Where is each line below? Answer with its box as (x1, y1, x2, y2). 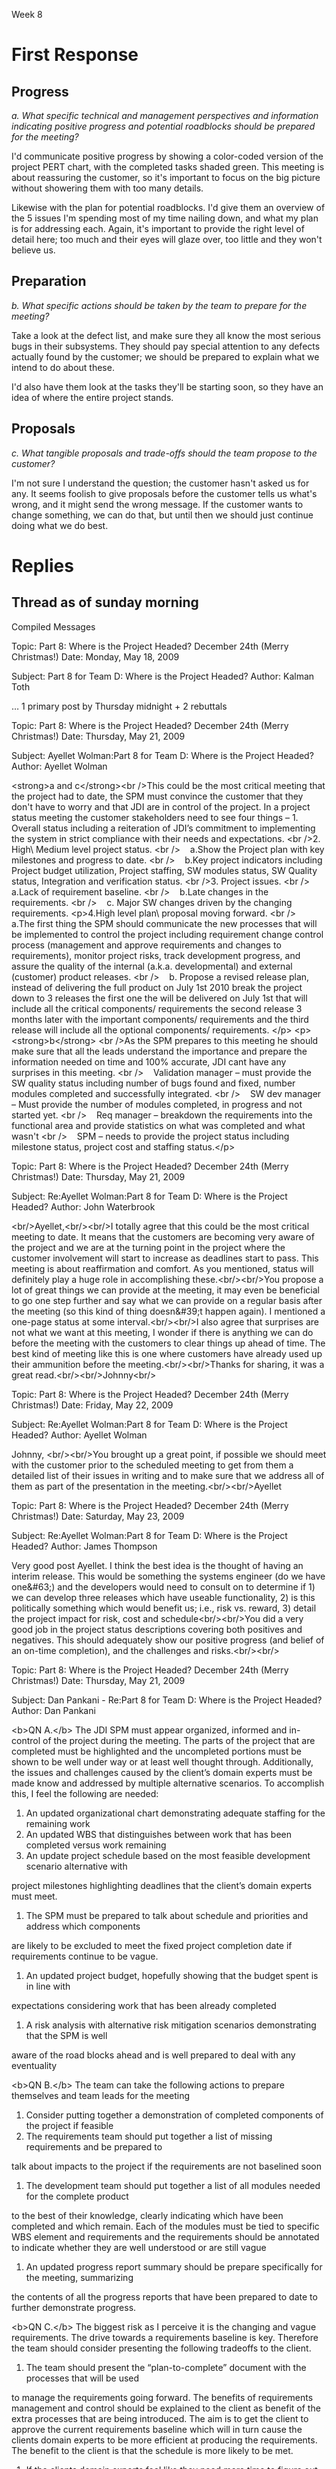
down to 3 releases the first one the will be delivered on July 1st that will (11, 992, 308, 1004)
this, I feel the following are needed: (11, 1787, 159, 1799)
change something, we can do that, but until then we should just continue (11, 509, 314, 521)
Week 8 (11, 9, 43, 20)
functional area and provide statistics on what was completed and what (11, 1119, 306, 1131)
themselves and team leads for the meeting (11, 2089, 191, 2101)
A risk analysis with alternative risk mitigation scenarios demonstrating (25, 2019, 317, 2031)
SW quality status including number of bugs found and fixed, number (11, 1077, 296, 1089)
